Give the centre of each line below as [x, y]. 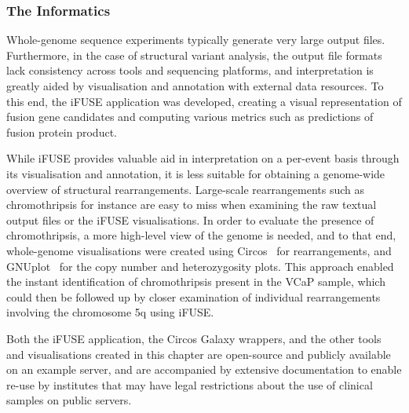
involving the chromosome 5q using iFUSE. [110, 312]
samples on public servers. [69, 400]
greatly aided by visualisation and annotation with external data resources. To [195, 86]
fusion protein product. [62, 132]
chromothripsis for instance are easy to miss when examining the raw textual [192, 205]
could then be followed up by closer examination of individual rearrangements [194, 296]
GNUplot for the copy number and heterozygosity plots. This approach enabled [200, 266]
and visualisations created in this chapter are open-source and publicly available [199, 354]
